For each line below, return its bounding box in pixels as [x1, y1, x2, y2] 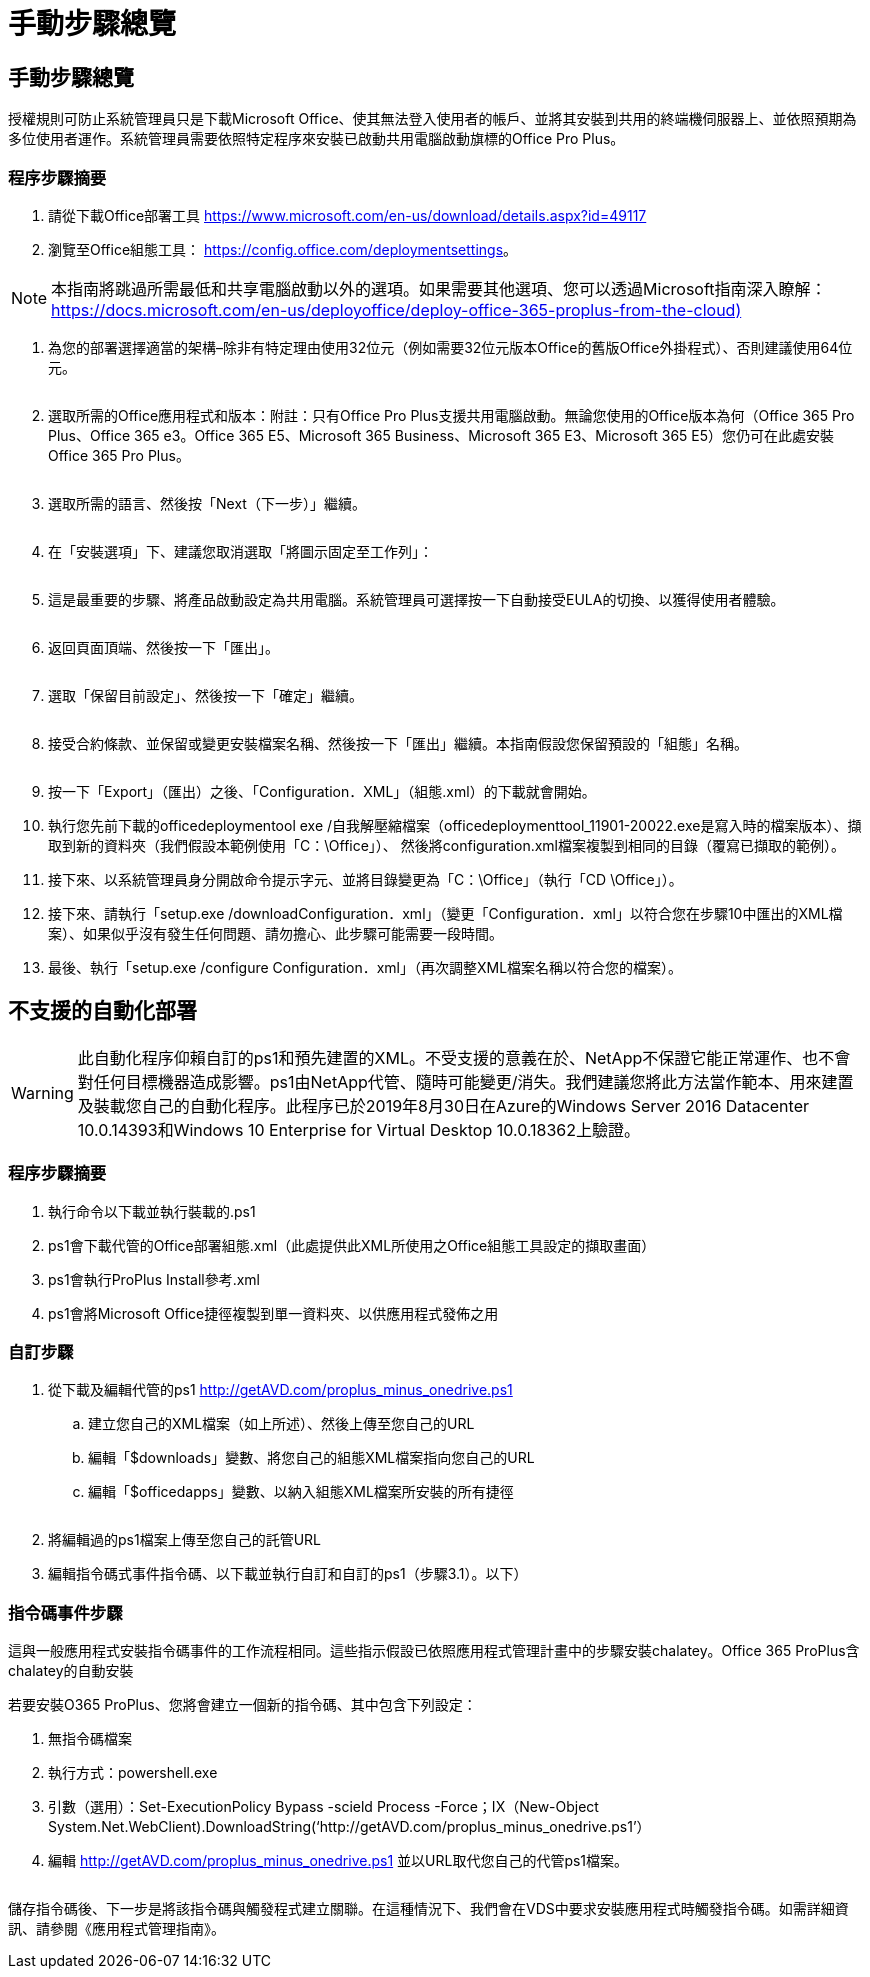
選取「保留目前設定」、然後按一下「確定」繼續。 [48, 686, 363, 704]
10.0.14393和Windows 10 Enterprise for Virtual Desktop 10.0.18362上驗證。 [77, 1119, 641, 1140]
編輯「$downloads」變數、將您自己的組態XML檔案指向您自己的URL [88, 1449, 535, 1467]
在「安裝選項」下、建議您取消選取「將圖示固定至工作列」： [48, 542, 433, 560]
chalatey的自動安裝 [8, 1662, 134, 1680]
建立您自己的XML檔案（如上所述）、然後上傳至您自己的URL [88, 1415, 475, 1433]
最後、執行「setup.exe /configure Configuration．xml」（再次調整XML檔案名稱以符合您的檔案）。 [48, 958, 683, 976]
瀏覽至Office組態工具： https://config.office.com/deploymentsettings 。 [48, 240, 518, 258]
